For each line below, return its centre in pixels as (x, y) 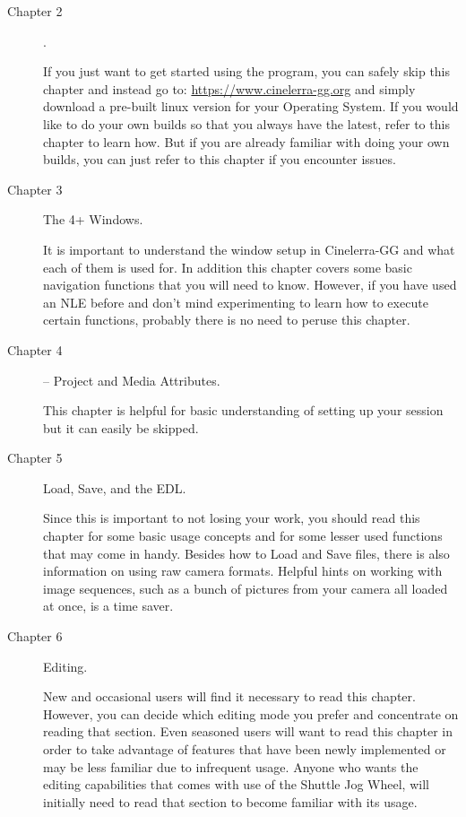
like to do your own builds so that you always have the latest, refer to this (246, 123)
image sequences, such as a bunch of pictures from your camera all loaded (246, 588)
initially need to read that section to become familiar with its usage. (230, 801)
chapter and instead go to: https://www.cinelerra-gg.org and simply (229, 88)
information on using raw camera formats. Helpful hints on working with (243, 571)
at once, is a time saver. (108, 606)
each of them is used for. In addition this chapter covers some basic (228, 267)
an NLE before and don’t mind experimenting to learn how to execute (236, 302)
